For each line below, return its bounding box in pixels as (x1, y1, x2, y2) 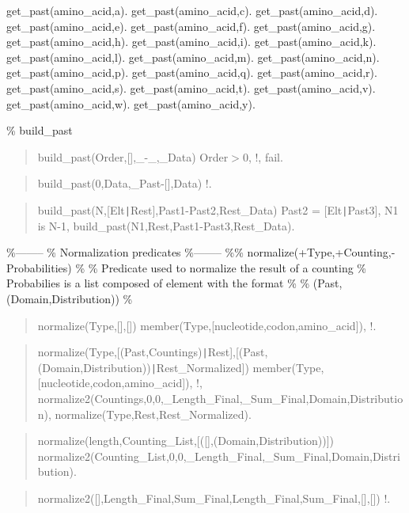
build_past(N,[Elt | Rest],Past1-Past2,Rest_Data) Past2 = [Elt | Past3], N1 (37, 201, 399, 218)
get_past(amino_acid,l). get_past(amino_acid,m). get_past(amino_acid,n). (6, 48, 380, 65)
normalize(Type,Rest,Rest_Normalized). (55, 405, 252, 422)
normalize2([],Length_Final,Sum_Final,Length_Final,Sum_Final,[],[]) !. (37, 490, 391, 507)
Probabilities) (6, 259, 72, 275)
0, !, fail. (242, 148, 283, 165)
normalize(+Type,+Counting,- (247, 244, 396, 260)
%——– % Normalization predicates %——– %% (6, 244, 244, 260)
